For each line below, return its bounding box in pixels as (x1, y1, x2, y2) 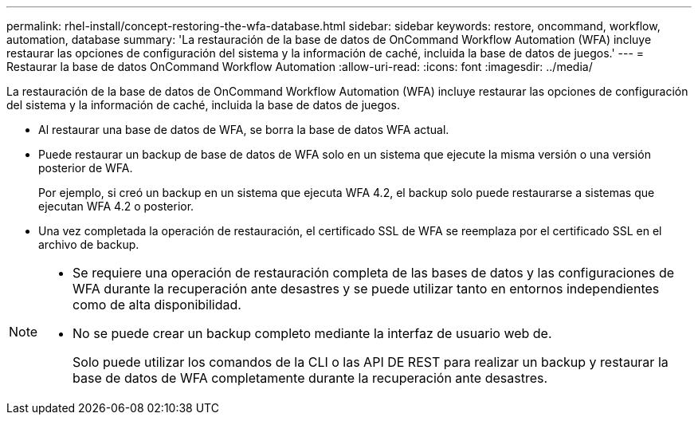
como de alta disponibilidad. (73, 297, 241, 313)
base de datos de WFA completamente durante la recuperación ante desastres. (73, 370, 548, 386)
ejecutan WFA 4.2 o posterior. (38, 199, 194, 213)
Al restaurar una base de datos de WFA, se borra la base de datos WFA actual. (38, 123, 449, 136)
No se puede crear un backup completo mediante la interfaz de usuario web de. (73, 325, 552, 341)
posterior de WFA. (38, 161, 133, 175)
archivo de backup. (38, 238, 139, 251)
